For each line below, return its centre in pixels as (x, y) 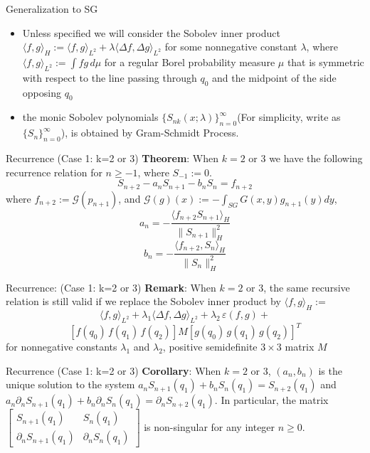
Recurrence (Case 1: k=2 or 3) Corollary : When (113, 370)
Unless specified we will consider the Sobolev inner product (151, 32)
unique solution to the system (70, 384)
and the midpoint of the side (274, 77)
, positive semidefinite (210, 347)
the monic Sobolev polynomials (90, 117)
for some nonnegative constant (231, 47)
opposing (42, 92)
